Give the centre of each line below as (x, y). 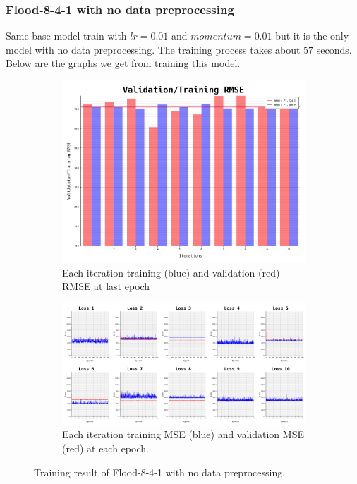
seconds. (334, 49)
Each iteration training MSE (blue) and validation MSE (183, 434)
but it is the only (312, 36)
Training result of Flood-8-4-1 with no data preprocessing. (160, 472)
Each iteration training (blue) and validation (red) (171, 272)
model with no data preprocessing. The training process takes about (153, 49)
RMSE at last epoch (106, 286)
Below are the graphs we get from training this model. (123, 63)
